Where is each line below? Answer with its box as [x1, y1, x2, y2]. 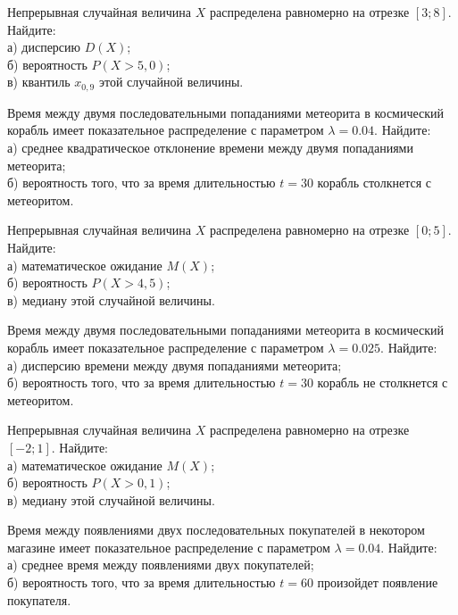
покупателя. [7, 590, 71, 609]
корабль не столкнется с [317, 373, 448, 392]
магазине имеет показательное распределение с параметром [7, 537, 330, 556]
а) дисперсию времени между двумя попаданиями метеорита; [7, 355, 342, 374]
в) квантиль [7, 72, 71, 91]
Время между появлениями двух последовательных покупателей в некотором [7, 520, 425, 539]
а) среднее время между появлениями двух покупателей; [7, 555, 314, 574]
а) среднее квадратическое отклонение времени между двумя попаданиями [7, 138, 413, 157]
